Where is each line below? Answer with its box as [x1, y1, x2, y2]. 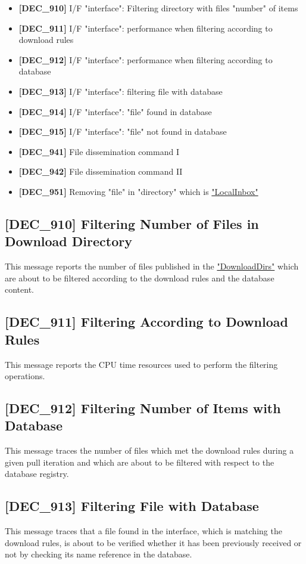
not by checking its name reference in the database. [5, 548, 192, 560]
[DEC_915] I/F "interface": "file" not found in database [18, 125, 227, 138]
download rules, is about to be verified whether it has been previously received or [5, 536, 302, 548]
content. [5, 283, 34, 296]
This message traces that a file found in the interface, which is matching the [5, 525, 282, 537]
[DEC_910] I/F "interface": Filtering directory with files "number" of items [18, 2, 298, 14]
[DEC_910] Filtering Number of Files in [5, 214, 259, 233]
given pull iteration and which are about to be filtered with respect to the [5, 455, 274, 468]
